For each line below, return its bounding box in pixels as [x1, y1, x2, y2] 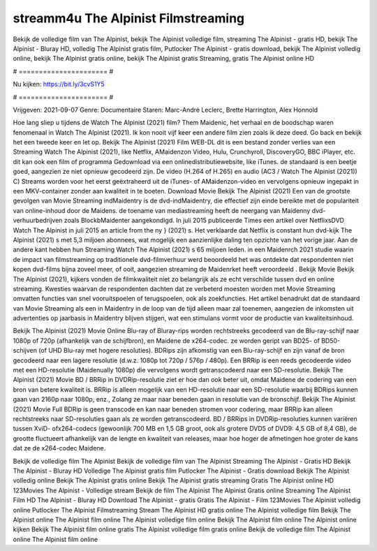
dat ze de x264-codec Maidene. [13, 444, 106, 453]
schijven [13, 346, 38, 355]
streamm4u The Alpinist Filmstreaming [13, 10, 245, 26]
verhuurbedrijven [13, 216, 63, 225]
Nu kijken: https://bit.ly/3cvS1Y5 [13, 80, 105, 89]
